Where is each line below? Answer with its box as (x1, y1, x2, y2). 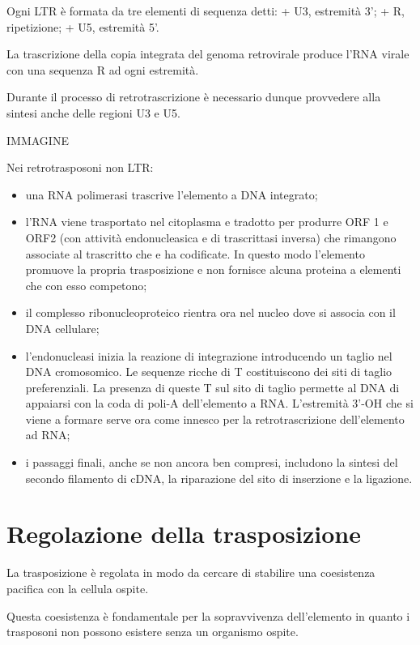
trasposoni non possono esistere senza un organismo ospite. (6, 623, 299, 640)
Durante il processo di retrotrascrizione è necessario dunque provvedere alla (6, 88, 381, 105)
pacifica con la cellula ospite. (6, 579, 149, 596)
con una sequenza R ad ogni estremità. (6, 61, 199, 78)
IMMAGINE (6, 131, 69, 148)
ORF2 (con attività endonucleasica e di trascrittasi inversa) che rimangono (25, 229, 397, 246)
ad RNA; (25, 426, 70, 443)
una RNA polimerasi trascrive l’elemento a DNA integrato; (25, 186, 318, 203)
